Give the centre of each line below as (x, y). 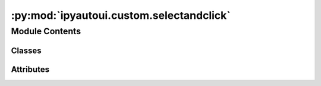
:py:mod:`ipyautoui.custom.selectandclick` (121, 15)
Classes (26, 50)
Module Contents (46, 31)
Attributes (30, 69)
